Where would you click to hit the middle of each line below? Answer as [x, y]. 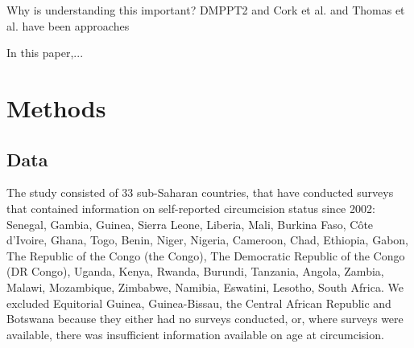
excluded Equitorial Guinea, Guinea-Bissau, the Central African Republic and [199, 303]
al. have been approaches [68, 25]
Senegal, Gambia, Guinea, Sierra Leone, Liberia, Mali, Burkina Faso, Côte [190, 224]
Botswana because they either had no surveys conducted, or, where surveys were [205, 319]
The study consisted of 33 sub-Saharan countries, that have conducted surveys [200, 192]
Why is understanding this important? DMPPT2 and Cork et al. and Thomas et [206, 10]
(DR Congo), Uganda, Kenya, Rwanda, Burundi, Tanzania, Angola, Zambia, [195, 271]
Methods [56, 107]
